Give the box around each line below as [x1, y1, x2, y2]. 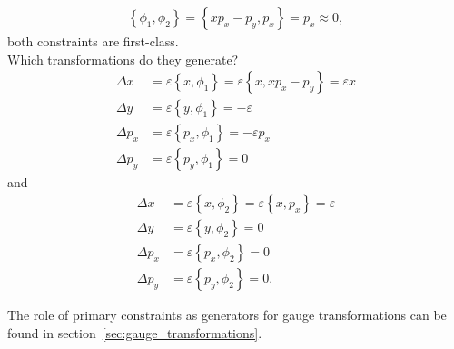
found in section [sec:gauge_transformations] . [7, 323, 262, 342]
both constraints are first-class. [7, 32, 179, 51]
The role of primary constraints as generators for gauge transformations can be [7, 305, 447, 324]
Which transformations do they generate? [7, 49, 239, 68]
